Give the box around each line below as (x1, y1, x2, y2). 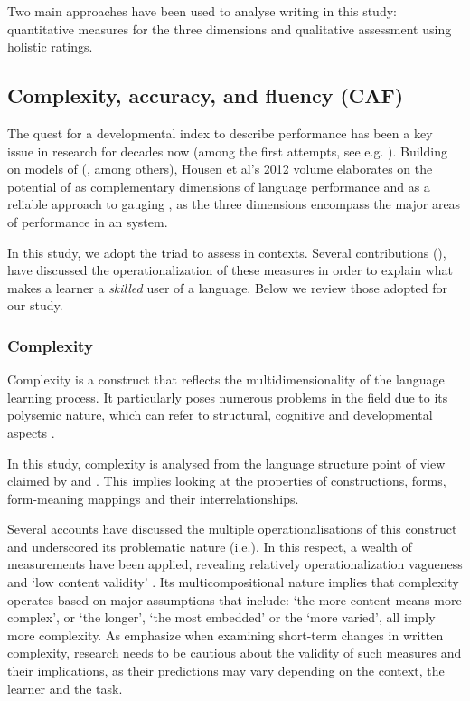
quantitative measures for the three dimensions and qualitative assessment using (7, 19, 452, 38)
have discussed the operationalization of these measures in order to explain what (7, 261, 453, 279)
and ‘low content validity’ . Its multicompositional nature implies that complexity (7, 573, 459, 592)
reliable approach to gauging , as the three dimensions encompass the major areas (7, 194, 461, 213)
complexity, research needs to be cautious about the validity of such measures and (7, 643, 462, 662)
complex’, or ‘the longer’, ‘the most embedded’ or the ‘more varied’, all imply (7, 608, 436, 627)
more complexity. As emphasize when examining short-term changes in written (7, 625, 444, 644)
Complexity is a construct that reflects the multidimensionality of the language (7, 370, 445, 389)
